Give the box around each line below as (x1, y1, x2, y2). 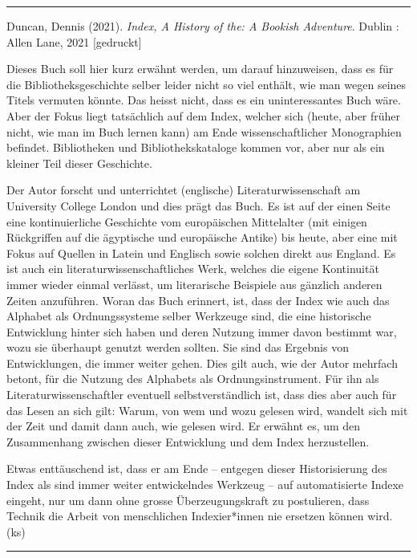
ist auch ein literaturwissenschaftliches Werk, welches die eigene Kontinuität (6, 260, 379, 277)
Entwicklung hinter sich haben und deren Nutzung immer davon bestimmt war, (6, 323, 397, 340)
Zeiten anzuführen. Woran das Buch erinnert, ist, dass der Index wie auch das (6, 291, 390, 308)
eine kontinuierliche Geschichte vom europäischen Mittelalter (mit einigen (6, 213, 367, 230)
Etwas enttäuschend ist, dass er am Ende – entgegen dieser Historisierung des (6, 460, 387, 477)
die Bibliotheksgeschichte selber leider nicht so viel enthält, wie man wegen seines (6, 75, 407, 92)
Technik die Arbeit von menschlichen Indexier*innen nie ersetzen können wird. (6, 507, 393, 524)
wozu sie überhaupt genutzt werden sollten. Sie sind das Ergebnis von (6, 339, 349, 356)
